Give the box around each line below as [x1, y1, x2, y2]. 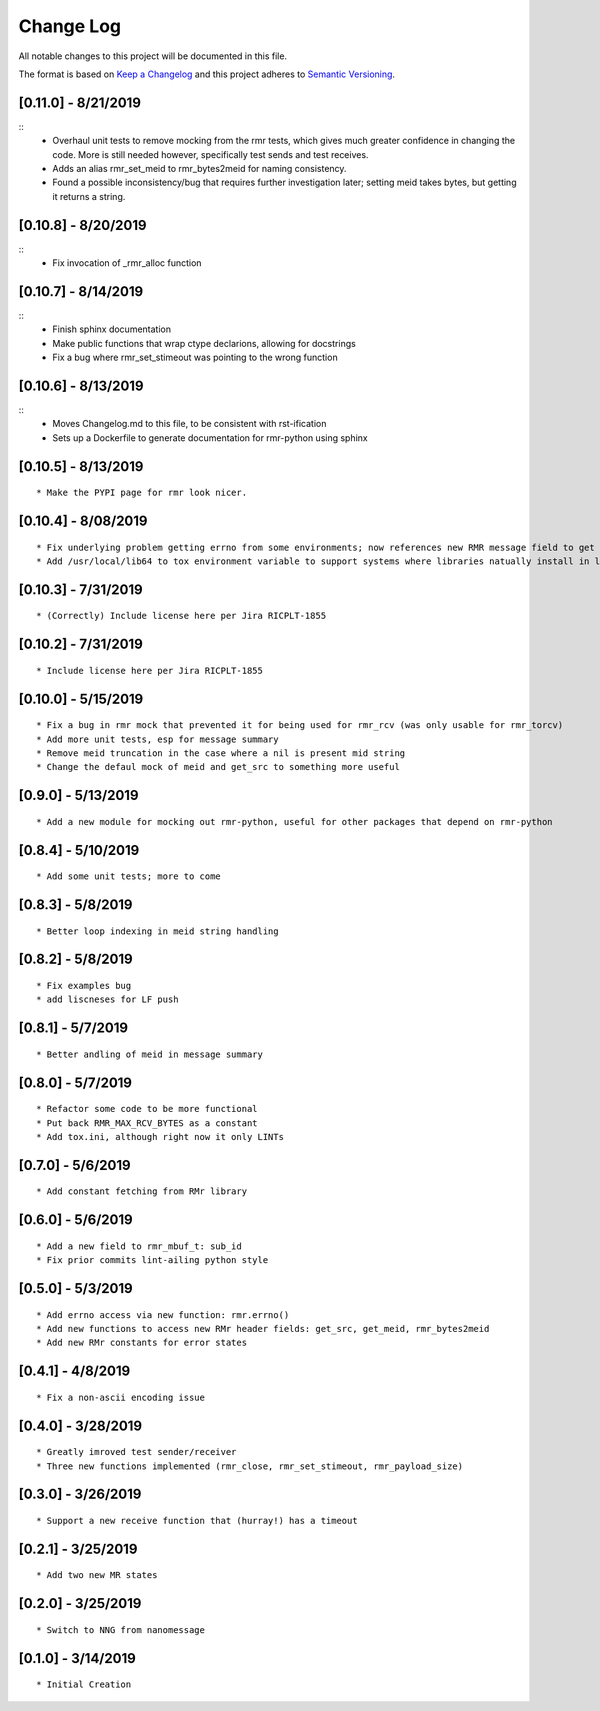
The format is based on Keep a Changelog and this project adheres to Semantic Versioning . [18, 68, 395, 80]
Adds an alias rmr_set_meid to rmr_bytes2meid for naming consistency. [52, 163, 347, 175]
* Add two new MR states [36, 1570, 158, 1581]
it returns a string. [52, 190, 126, 202]
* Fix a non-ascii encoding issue [36, 1391, 205, 1403]
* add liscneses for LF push [36, 994, 179, 1005]
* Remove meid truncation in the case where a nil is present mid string [36, 748, 406, 759]
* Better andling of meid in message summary [36, 1048, 264, 1060]
